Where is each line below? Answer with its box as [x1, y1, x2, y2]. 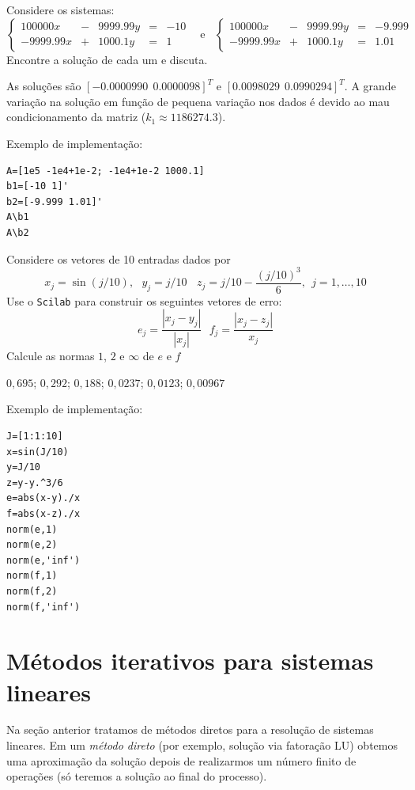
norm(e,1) [6, 523, 58, 535]
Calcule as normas [6, 348, 95, 364]
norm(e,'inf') [6, 554, 81, 566]
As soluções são [6, 78, 81, 94]
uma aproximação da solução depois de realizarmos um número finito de [6, 752, 357, 769]
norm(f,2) [6, 585, 58, 597]
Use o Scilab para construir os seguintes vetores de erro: [6, 292, 282, 309]
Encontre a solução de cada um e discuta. [6, 51, 208, 67]
